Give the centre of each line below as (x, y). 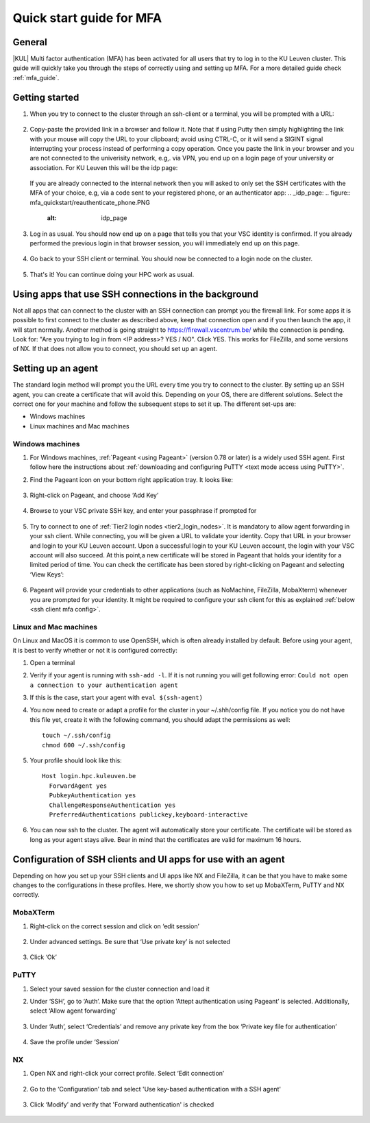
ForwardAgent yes (78, 786)
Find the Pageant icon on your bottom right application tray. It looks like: (131, 479)
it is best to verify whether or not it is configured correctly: (95, 650)
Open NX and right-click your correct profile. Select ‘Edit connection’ (127, 1074)
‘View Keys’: (47, 574)
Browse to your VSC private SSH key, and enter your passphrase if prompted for (143, 511)
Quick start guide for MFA (87, 18)
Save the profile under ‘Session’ (75, 1042)
